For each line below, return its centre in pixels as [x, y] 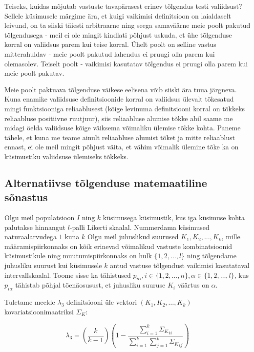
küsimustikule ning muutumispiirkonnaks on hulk [78, 256]
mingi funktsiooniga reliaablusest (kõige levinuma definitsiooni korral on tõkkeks [125, 108]
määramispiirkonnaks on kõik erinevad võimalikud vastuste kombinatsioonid [118, 246]
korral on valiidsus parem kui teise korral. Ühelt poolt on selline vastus [110, 44]
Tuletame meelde [30, 302]
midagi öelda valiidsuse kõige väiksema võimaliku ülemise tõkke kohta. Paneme [123, 128]
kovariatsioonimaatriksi [39, 311]
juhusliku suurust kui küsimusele [53, 265]
